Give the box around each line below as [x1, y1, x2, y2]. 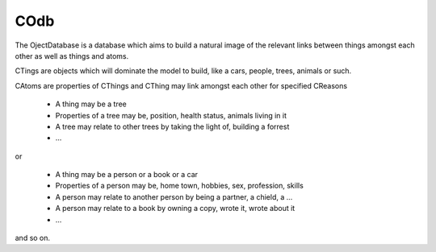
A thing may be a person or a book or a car [55, 170, 198, 180]
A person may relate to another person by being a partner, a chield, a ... [55, 192, 293, 201]
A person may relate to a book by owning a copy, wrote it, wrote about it [55, 204, 296, 213]
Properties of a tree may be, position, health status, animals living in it [55, 110, 287, 120]
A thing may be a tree [55, 99, 127, 109]
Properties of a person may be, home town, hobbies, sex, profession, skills [55, 181, 304, 191]
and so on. [15, 233, 51, 243]
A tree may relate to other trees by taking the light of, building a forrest [55, 122, 290, 131]
